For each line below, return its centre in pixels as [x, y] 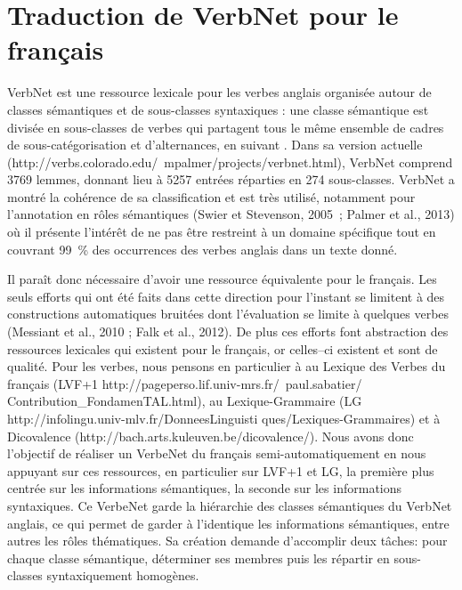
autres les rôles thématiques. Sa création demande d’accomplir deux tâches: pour [227, 541]
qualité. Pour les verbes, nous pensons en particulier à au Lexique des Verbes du [227, 366]
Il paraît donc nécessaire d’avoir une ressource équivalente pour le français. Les [222, 279]
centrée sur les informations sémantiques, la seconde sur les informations [205, 488]
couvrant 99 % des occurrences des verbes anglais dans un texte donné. [203, 249]
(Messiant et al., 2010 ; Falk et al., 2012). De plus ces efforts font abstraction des [228, 331]
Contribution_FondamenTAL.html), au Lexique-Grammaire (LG [185, 401]
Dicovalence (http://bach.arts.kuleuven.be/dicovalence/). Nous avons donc [211, 436]
